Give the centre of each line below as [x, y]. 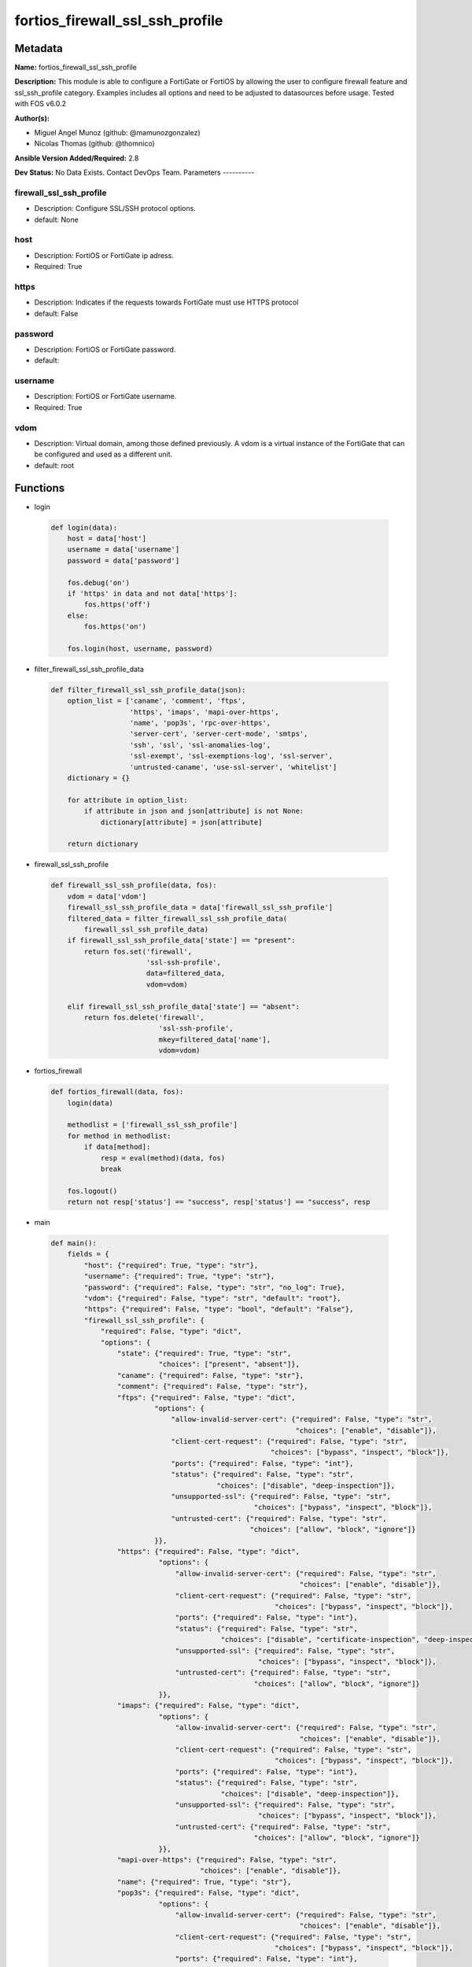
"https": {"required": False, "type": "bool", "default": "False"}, [219, 1309]
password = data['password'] [124, 560]
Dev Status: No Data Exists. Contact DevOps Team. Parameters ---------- [135, 172]
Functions [40, 488]
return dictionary [103, 844]
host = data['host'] [107, 539]
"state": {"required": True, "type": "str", [204, 1353]
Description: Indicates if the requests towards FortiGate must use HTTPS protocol [166, 302]
